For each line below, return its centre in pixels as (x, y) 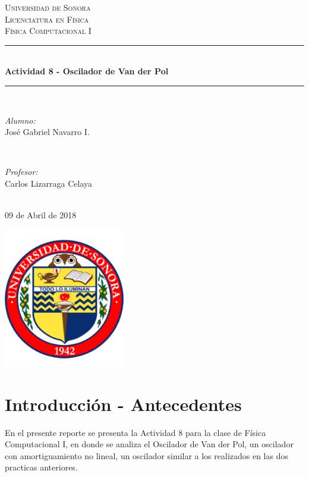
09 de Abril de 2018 (41, 215)
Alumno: (20, 120)
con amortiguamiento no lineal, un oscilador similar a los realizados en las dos (146, 455)
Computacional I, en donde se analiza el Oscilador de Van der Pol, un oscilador (149, 444)
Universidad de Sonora (48, 7)
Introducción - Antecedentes (123, 404)
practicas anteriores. (41, 467)
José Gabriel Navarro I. (47, 132)
